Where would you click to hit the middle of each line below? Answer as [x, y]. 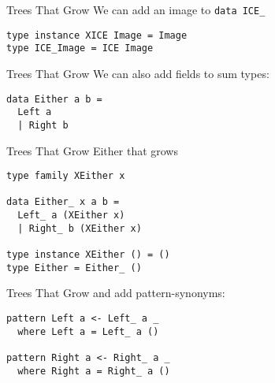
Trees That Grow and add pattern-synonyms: [116, 293]
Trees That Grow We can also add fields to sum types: [138, 73]
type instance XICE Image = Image [97, 35]
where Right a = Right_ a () [94, 371]
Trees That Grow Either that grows [92, 150]
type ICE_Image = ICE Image [80, 48]
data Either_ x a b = [63, 202]
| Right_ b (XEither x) [80, 228]
